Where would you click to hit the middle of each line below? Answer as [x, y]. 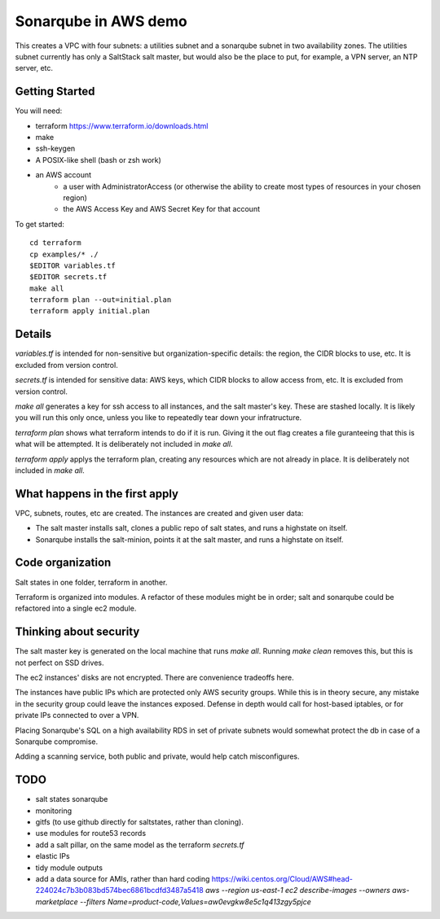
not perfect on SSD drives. [60, 663]
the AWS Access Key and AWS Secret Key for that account [162, 209]
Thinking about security [77, 632]
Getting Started [55, 92]
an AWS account [64, 175]
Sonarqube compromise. [56, 742]
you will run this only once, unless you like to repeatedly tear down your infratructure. [158, 418]
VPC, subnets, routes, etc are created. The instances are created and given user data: [159, 513]
